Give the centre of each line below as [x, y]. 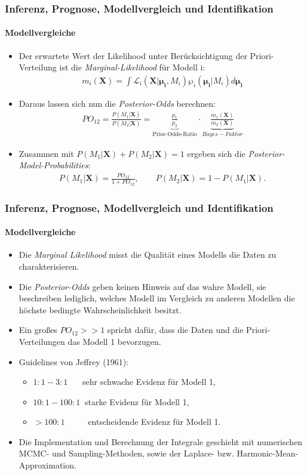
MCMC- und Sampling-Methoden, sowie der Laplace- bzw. [126, 453]
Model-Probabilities [53, 165]
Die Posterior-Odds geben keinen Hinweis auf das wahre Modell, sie [142, 286]
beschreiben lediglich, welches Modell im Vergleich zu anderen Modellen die [157, 298]
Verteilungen [42, 341]
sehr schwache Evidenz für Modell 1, [149, 382]
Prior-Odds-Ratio [175, 135]
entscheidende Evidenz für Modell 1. [154, 422]
